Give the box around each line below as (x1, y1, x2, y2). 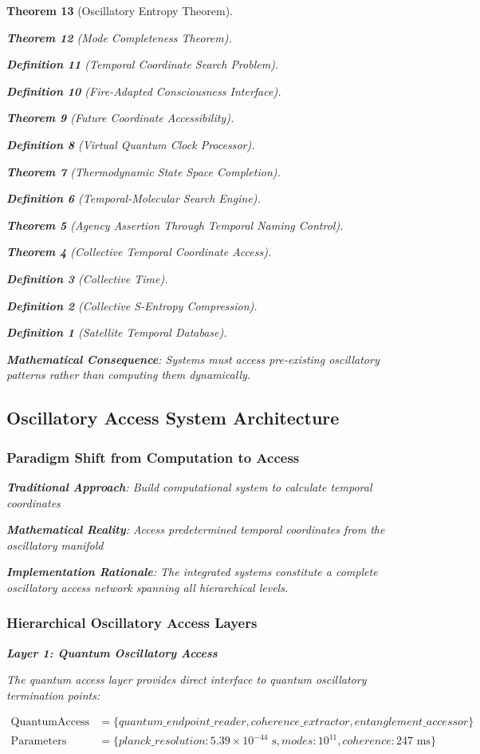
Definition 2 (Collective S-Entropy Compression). (6, 297, 258, 314)
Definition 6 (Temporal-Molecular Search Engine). (6, 190, 261, 207)
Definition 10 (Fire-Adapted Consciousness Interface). (6, 82, 281, 99)
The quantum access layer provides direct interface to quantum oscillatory (6, 671, 367, 688)
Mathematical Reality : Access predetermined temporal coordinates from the (6, 521, 385, 538)
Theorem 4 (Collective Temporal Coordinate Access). (6, 243, 272, 260)
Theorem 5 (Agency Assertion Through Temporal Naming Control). (6, 216, 344, 233)
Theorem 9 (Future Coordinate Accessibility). (6, 109, 234, 126)
